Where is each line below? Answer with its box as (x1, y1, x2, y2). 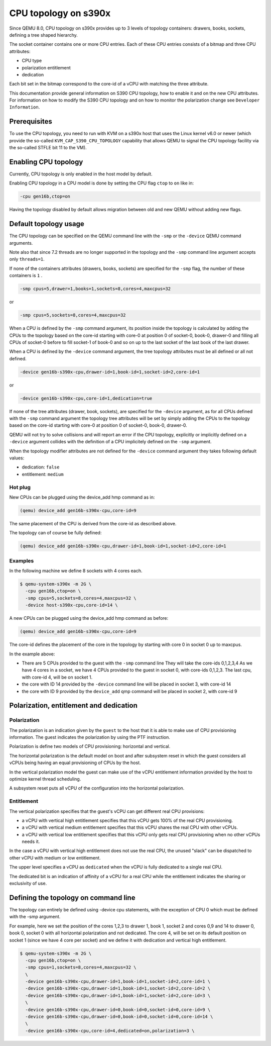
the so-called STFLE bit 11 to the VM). (9, 145, 87, 151)
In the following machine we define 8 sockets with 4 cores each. (9, 568, 143, 574)
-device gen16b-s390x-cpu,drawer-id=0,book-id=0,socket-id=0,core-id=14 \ (25, 1014, 213, 1020)
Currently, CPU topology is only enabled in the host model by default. (9, 171, 153, 177)
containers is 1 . (9, 272, 43, 278)
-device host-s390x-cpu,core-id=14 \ (25, 602, 118, 608)
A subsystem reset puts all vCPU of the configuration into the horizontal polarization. (9, 785, 185, 791)
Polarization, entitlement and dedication (9, 701, 138, 710)
